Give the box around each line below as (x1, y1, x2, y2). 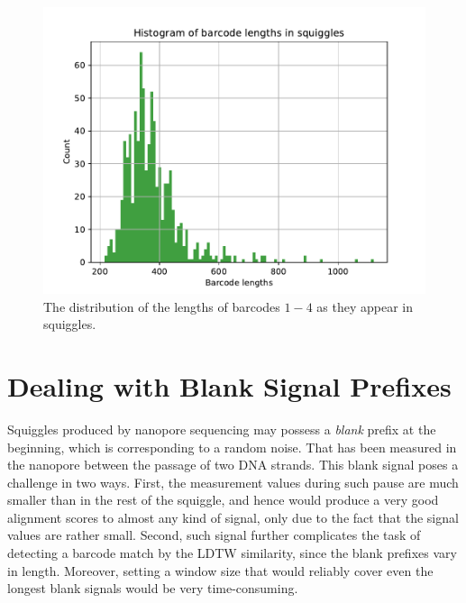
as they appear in (316, 297, 413, 315)
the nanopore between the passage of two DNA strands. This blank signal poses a (7, 455, 459, 474)
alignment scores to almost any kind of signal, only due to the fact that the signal (7, 507, 459, 526)
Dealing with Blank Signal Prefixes (7, 367, 452, 404)
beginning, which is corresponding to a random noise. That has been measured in (7, 437, 457, 456)
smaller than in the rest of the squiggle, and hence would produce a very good (7, 490, 439, 509)
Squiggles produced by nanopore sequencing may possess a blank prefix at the (7, 419, 436, 438)
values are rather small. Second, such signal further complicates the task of (7, 525, 421, 544)
